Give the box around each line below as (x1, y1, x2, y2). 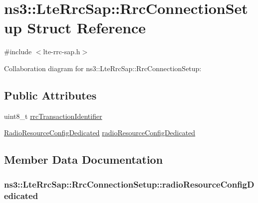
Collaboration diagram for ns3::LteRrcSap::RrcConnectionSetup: (4, 63, 202, 73)
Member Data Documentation (4, 152, 163, 167)
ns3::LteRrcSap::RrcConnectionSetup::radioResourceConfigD (4, 178, 255, 190)
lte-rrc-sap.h (43, 46, 80, 57)
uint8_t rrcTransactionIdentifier (4, 110, 102, 121)
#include (4, 46, 32, 57)
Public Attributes (4, 87, 97, 102)
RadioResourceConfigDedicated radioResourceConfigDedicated (4, 127, 196, 138)
